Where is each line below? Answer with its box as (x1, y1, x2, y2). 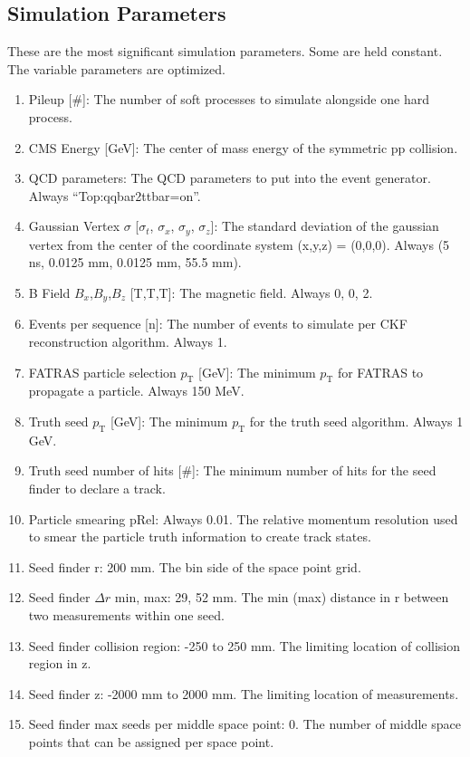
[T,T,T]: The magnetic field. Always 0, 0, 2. (129, 283, 373, 302)
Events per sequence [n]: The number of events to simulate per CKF (28, 314, 408, 333)
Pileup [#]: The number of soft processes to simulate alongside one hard (28, 90, 429, 109)
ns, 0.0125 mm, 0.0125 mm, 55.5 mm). (28, 253, 242, 272)
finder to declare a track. (28, 479, 166, 498)
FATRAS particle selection (28, 362, 177, 381)
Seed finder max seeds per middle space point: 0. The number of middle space (28, 714, 461, 733)
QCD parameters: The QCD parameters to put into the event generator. (28, 168, 431, 187)
